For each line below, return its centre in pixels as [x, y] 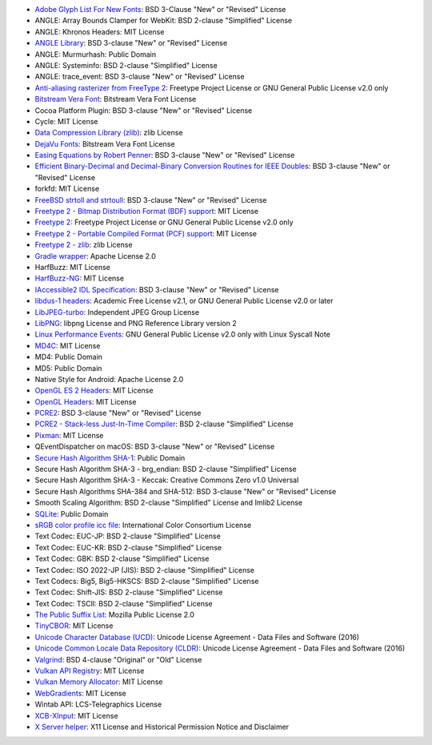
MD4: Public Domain [69, 357]
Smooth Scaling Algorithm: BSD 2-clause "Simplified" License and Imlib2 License [169, 503]
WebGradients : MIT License [81, 693]
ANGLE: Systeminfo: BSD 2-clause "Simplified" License [126, 65]
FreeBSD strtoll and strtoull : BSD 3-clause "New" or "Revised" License [151, 199]
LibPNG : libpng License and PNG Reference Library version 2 [136, 323]
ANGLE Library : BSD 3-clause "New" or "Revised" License [131, 43]
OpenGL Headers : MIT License [86, 401]
